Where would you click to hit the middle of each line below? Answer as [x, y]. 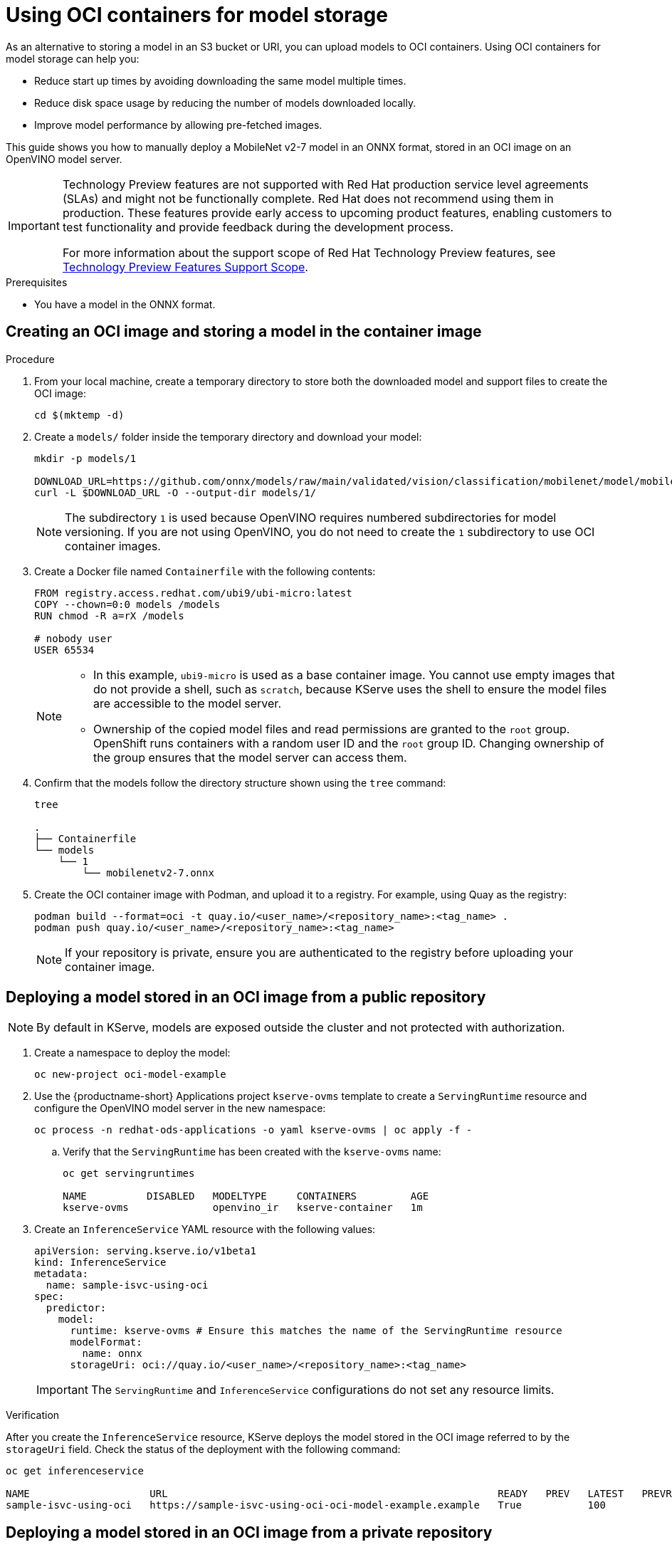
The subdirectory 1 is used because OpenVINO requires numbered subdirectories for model [311, 517]
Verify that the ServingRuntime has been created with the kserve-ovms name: [252, 1152]
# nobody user [73, 638]
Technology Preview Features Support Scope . [185, 267]
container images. [113, 546]
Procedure [30, 359]
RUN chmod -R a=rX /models [109, 615]
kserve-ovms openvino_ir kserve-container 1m [243, 1208]
